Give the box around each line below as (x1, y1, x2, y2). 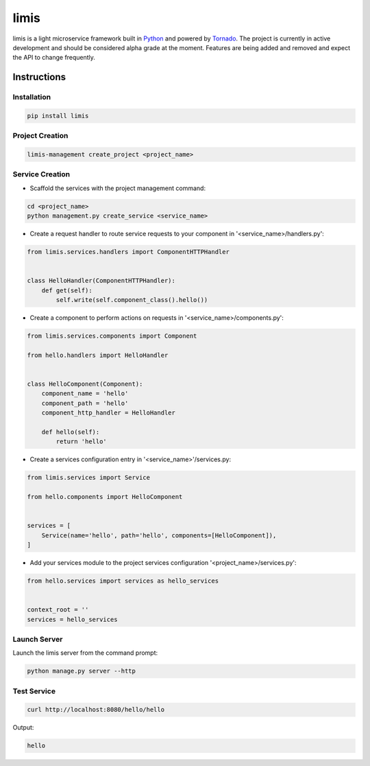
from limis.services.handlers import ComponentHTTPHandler (27, 248, 230, 256)
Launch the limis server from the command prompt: (12, 649, 158, 657)
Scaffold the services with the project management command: (29, 184, 206, 192)
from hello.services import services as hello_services (27, 577, 219, 585)
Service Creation (12, 170, 71, 179)
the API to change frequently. (12, 54, 96, 62)
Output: (12, 723, 34, 732)
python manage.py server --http (27, 667, 136, 675)
